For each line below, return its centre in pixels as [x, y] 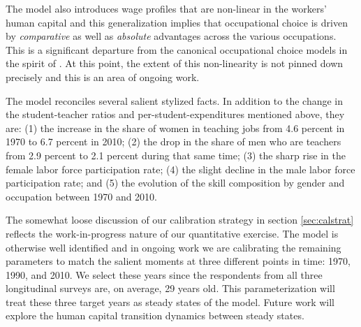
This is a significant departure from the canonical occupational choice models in [177, 49]
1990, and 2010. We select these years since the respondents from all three [164, 274]
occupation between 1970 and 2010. [81, 196]
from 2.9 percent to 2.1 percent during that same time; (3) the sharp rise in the [176, 155]
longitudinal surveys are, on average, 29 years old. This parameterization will [170, 288]
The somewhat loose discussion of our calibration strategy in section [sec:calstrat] [180, 220]
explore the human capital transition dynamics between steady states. [155, 315]
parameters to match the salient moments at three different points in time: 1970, [178, 261]
